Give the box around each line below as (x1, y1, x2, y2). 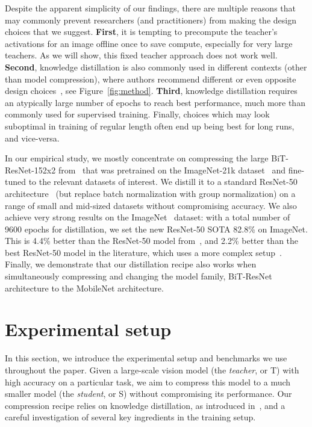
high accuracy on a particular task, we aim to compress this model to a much (5, 375, 291, 388)
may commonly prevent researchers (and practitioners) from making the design (5, 13, 296, 26)
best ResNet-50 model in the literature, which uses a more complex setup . (5, 246, 282, 258)
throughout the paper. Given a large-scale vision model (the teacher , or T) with (5, 363, 299, 376)
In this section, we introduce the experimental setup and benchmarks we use (5, 352, 287, 364)
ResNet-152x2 (5, 163, 56, 176)
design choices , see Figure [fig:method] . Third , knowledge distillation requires (5, 84, 298, 97)
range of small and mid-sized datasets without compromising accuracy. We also (5, 199, 297, 211)
